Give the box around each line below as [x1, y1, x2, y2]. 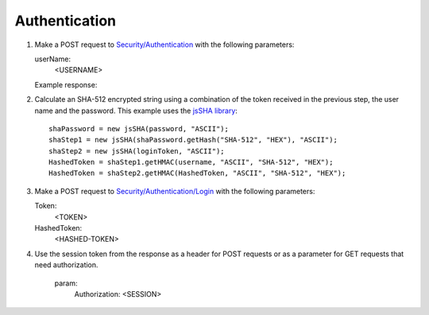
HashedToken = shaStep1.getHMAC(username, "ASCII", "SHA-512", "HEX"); [48, 157, 334, 167]
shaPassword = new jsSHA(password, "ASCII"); [48, 124, 230, 133]
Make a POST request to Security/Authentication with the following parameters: [34, 40, 295, 49]
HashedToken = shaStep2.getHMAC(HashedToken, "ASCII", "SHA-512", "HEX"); [48, 169, 346, 178]
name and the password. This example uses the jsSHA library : [34, 106, 238, 115]
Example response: [34, 80, 98, 89]
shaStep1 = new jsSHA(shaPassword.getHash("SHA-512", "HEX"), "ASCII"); [48, 135, 338, 145]
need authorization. [34, 260, 99, 270]
